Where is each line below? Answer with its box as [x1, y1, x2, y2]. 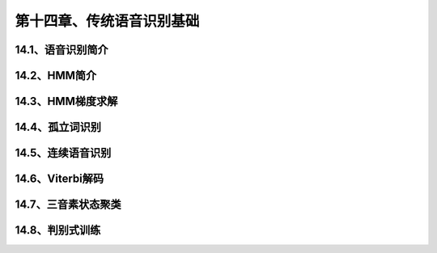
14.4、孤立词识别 [15, 120, 101, 134]
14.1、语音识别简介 [15, 43, 108, 57]
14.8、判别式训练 [15, 223, 101, 238]
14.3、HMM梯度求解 [15, 95, 118, 108]
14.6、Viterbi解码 [15, 172, 104, 186]
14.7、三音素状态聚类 [15, 198, 121, 212]
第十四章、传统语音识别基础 [15, 12, 200, 30]
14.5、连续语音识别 [15, 146, 112, 160]
